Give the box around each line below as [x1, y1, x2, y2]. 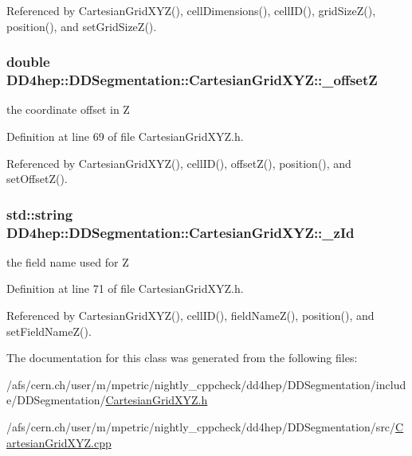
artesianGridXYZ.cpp [6, 434, 112, 450]
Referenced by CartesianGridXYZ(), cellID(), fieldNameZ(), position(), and [6, 307, 375, 324]
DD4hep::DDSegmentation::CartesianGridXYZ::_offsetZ [6, 70, 378, 90]
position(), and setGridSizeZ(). [6, 18, 157, 34]
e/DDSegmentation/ [6, 392, 106, 408]
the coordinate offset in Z [6, 101, 130, 118]
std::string [6, 204, 73, 224]
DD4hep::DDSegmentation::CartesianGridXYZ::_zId [6, 222, 355, 242]
